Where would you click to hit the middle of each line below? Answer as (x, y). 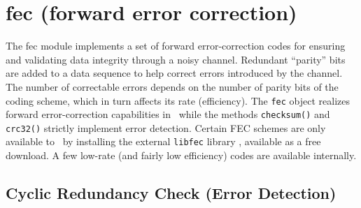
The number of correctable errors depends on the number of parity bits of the (172, 86)
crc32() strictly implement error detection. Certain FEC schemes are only (166, 127)
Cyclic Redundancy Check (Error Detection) (171, 193)
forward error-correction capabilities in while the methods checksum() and (168, 114)
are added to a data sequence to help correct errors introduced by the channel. (174, 73)
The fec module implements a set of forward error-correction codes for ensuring (176, 46)
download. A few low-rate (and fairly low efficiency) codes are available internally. (181, 155)
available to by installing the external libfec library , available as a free (163, 141)
